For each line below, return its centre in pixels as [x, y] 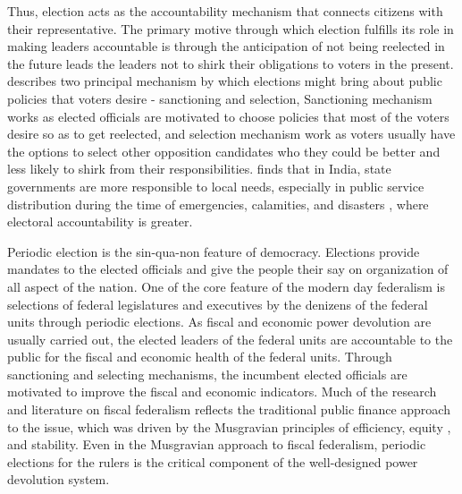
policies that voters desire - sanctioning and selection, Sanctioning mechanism [220, 98]
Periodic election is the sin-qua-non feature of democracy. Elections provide [214, 251]
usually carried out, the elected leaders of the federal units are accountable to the [230, 339]
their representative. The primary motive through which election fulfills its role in [231, 28]
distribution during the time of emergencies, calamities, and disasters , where [218, 204]
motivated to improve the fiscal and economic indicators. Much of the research [222, 392]
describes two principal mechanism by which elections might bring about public [225, 81]
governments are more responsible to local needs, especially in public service [216, 186]
